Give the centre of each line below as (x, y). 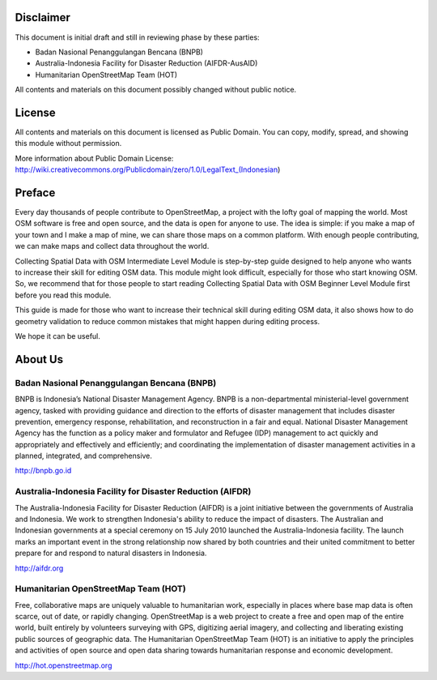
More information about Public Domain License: (94, 158)
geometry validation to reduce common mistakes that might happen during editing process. (167, 321)
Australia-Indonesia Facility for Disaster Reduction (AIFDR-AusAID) (146, 63)
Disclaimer (42, 17)
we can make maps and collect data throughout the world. (112, 246)
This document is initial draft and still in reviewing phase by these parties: (137, 37)
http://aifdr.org (39, 568)
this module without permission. (68, 143)
